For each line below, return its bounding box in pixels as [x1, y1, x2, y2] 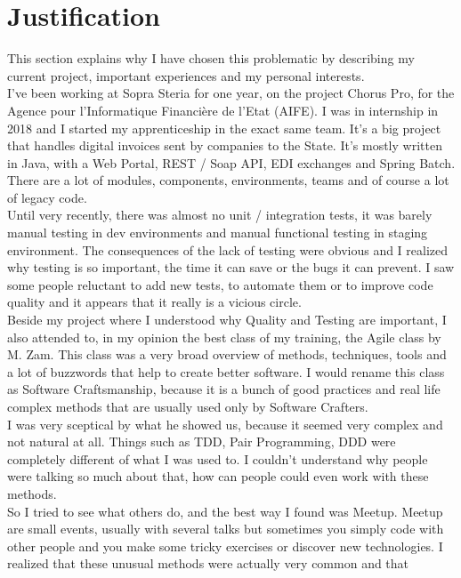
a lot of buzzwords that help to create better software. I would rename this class [7, 362, 445, 381]
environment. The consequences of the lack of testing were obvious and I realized [7, 240, 449, 259]
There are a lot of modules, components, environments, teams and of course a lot [7, 171, 449, 189]
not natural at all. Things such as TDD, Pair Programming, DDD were [7, 432, 396, 451]
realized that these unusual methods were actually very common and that [7, 554, 409, 573]
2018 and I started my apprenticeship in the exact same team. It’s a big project [7, 118, 441, 137]
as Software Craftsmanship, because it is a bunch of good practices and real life [7, 380, 441, 398]
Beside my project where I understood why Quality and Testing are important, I [7, 310, 447, 329]
